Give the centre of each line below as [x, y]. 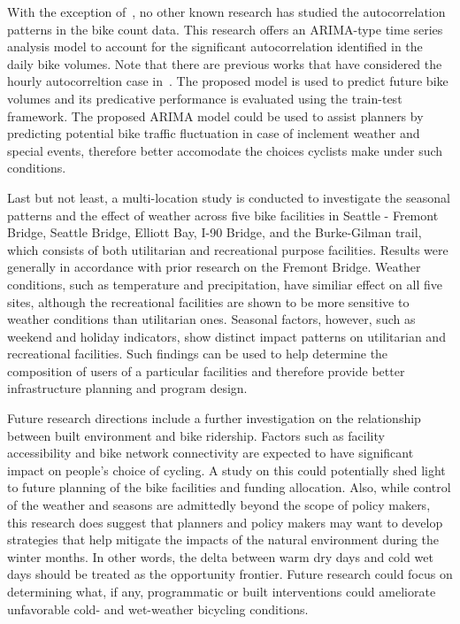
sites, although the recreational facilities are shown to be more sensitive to [208, 301]
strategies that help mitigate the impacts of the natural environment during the [223, 539]
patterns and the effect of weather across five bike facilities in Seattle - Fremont [223, 215]
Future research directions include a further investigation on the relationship [214, 418]
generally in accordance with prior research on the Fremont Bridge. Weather [214, 267]
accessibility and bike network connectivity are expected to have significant [211, 453]
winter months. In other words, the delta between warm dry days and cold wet [220, 556]
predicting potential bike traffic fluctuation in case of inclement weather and [214, 133]
